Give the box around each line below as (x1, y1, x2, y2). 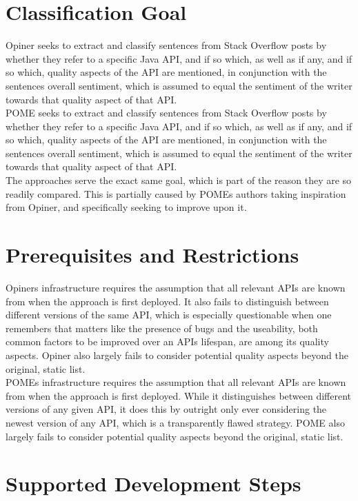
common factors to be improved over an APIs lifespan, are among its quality (6, 334, 329, 349)
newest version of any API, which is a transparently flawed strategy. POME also (6, 415, 345, 429)
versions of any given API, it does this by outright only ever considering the (6, 402, 327, 416)
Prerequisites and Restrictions (6, 241, 299, 269)
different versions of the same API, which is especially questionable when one (6, 307, 332, 322)
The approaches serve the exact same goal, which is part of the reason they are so (6, 173, 352, 187)
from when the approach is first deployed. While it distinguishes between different (6, 388, 352, 402)
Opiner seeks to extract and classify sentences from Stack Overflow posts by (6, 38, 327, 52)
